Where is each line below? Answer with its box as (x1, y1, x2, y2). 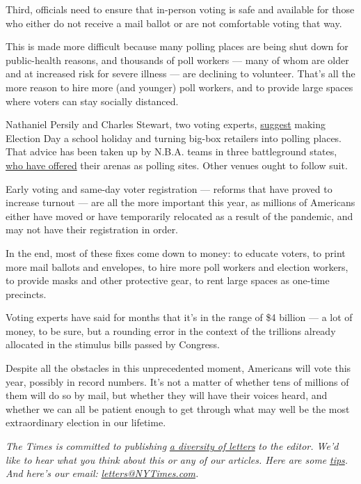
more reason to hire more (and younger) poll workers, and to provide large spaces (6, 79, 353, 94)
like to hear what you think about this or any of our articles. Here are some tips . (6, 452, 348, 467)
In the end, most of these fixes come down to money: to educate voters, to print (6, 245, 346, 260)
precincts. (6, 286, 47, 301)
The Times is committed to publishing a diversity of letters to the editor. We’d (6, 439, 339, 453)
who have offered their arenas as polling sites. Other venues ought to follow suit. (6, 157, 348, 172)
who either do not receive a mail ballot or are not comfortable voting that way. (6, 15, 342, 30)
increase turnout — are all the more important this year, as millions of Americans (6, 195, 355, 210)
